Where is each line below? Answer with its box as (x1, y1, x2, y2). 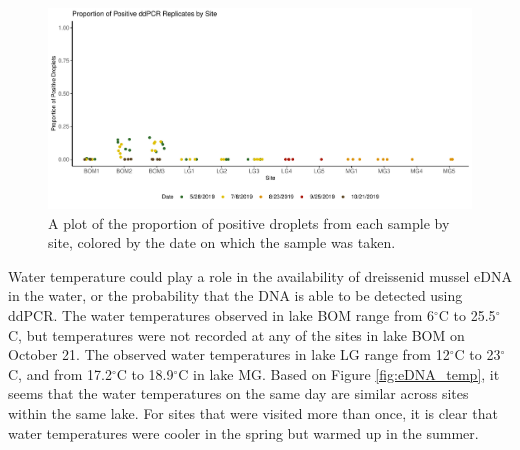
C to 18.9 (116, 363, 174, 384)
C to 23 (454, 344, 501, 365)
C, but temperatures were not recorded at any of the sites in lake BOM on (8, 324, 465, 345)
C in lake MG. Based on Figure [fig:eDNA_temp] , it (178, 363, 500, 384)
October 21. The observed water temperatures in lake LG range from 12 (8, 344, 450, 365)
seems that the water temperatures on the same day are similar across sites (8, 383, 469, 404)
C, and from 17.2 (8, 363, 112, 384)
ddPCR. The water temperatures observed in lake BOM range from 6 (8, 304, 435, 325)
